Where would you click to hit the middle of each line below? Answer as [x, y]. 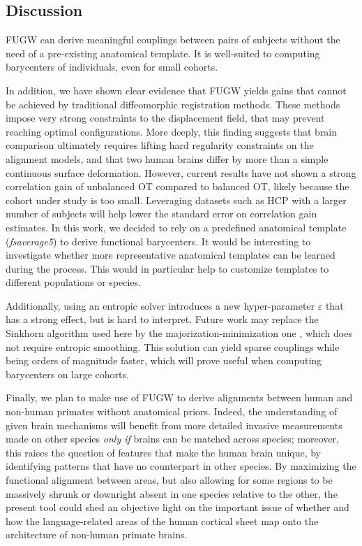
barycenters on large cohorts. [67, 374]
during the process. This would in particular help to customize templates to [167, 268]
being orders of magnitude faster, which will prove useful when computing [164, 360]
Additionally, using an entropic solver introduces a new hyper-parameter [160, 305]
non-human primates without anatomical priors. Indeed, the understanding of [172, 411]
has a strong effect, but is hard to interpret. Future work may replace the [162, 319]
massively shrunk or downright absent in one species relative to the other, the [172, 493]
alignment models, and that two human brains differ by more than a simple [167, 158]
